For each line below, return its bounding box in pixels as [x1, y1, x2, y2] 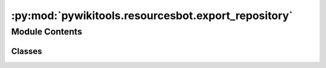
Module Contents [11, 26, 83, 37]
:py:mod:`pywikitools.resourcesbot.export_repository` [11, 9, 293, 22]
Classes [11, 46, 42, 56]
